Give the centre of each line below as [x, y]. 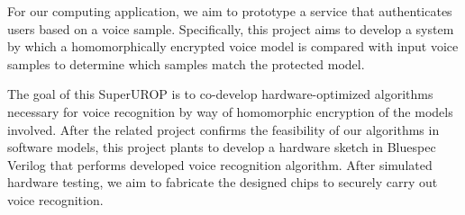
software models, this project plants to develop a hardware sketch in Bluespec [222, 147]
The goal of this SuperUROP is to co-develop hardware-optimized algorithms [220, 94]
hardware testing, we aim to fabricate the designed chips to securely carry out [223, 182]
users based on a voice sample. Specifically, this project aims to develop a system [231, 28]
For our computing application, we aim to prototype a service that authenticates [230, 11]
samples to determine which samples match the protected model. [186, 63]
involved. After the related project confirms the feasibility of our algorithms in [223, 129]
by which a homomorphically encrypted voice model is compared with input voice [233, 46]
